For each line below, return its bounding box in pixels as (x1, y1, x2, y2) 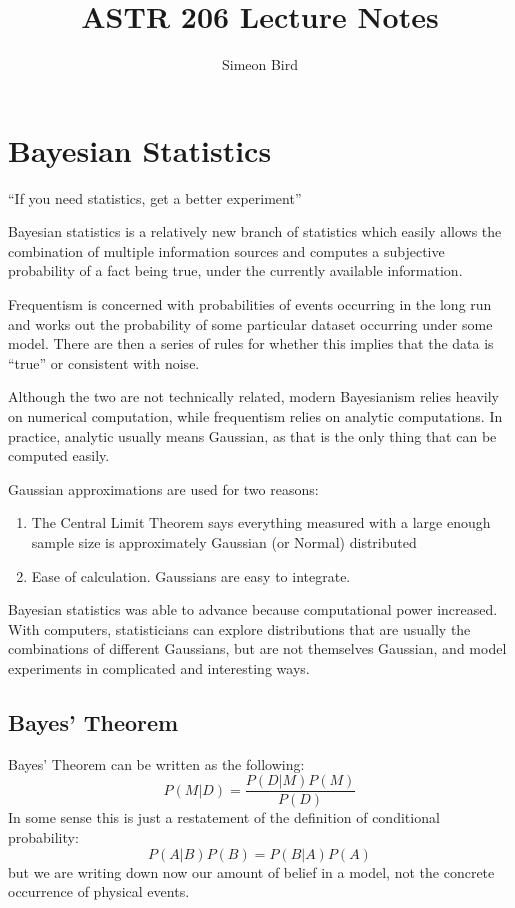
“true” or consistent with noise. (8, 352, 200, 373)
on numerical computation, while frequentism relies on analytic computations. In (8, 406, 503, 426)
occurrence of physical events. (8, 881, 190, 902)
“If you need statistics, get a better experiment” (8, 187, 302, 208)
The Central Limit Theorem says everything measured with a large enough (31, 512, 491, 533)
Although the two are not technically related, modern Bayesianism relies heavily (8, 386, 499, 407)
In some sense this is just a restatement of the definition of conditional (8, 807, 440, 828)
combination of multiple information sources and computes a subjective (8, 240, 445, 261)
